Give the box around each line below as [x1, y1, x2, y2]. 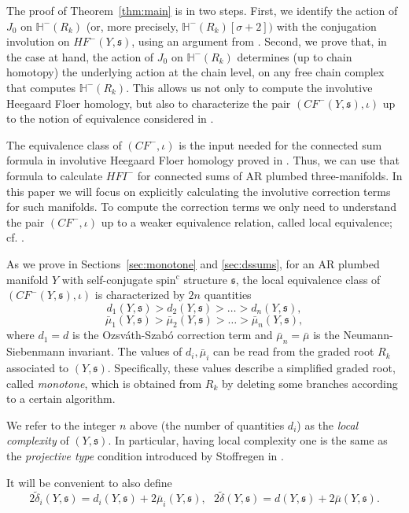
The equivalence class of [6, 136, 122, 153]
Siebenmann [6, 343, 65, 360]
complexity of [6, 432, 69, 448]
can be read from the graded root [213, 343, 374, 360]
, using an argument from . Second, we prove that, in [131, 33, 387, 50]
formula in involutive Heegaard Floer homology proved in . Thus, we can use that [6, 152, 400, 168]
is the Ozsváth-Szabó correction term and [72, 327, 273, 343]
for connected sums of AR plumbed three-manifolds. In [137, 167, 403, 183]
